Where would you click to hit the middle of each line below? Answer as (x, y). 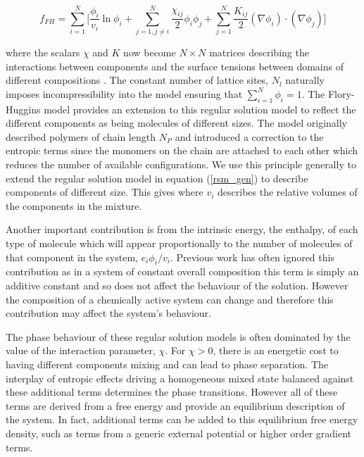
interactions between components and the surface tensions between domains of (175, 66)
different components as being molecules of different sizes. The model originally (177, 123)
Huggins (23, 109)
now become (150, 52)
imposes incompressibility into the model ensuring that (124, 93)
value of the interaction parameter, (81, 350)
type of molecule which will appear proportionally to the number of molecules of (179, 243)
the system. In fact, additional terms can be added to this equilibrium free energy (182, 419)
